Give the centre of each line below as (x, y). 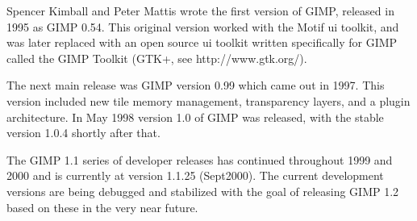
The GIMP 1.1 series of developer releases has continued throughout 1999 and (200, 159)
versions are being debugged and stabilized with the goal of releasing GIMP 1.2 (203, 191)
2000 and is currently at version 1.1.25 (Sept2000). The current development (195, 175)
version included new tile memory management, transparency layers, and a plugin (208, 100)
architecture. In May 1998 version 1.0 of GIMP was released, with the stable (195, 117)
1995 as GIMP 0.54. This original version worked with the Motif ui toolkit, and (203, 26)
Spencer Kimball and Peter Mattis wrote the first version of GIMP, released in (200, 10)
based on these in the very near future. (102, 207)
